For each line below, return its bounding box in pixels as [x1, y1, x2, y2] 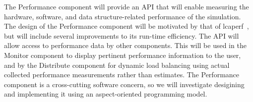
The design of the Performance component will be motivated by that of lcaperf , [4, 21, 249, 31]
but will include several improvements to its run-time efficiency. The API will [4, 30, 239, 41]
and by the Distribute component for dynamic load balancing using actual [4, 59, 230, 70]
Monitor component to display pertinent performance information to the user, [4, 50, 241, 60]
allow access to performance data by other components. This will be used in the [4, 40, 247, 51]
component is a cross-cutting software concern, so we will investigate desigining [4, 79, 245, 89]
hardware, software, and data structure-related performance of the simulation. [4, 11, 241, 21]
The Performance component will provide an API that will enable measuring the [4, 1, 249, 11]
